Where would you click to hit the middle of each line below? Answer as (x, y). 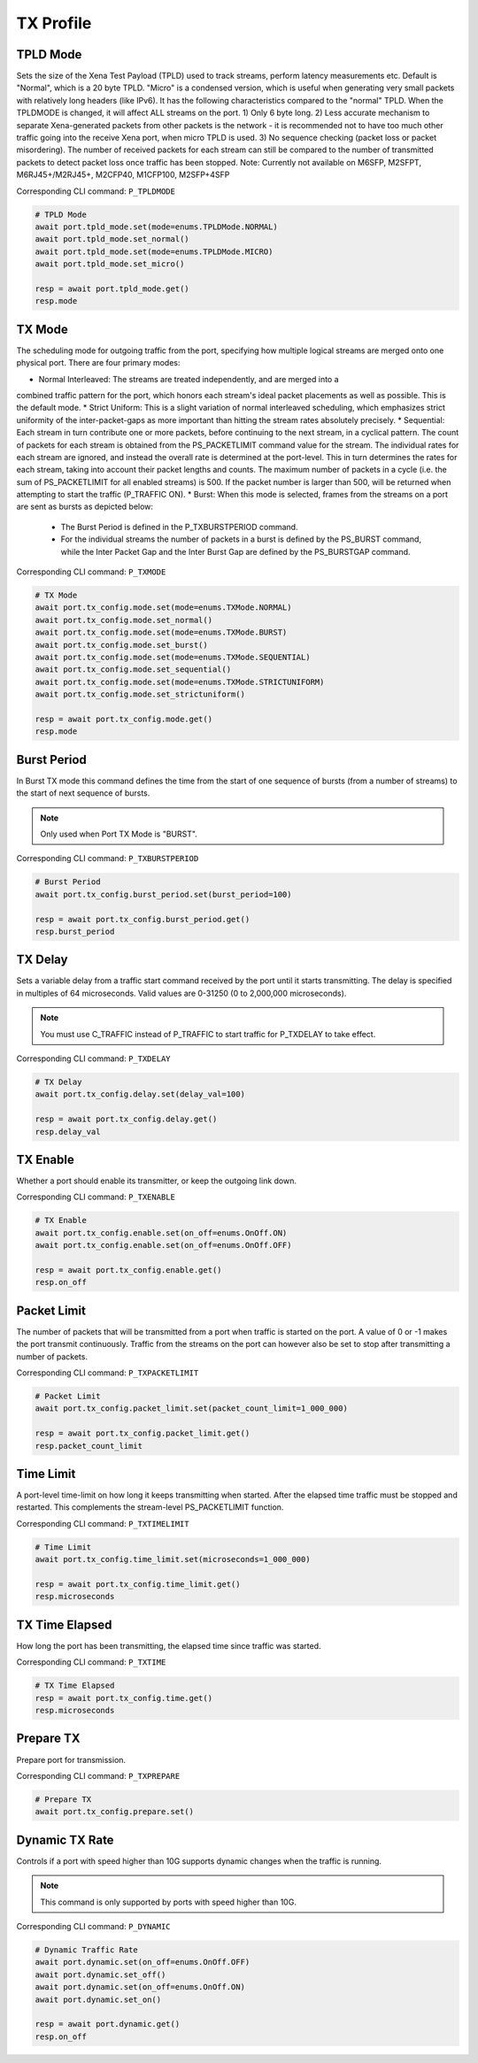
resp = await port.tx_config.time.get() (123, 1698)
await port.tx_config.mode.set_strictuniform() (140, 694)
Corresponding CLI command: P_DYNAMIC (93, 1927)
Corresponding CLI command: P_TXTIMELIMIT (103, 1523)
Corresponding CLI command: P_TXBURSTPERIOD (108, 858)
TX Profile (54, 23)
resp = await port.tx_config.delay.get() (126, 1119)
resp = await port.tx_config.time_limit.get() (138, 1585)
